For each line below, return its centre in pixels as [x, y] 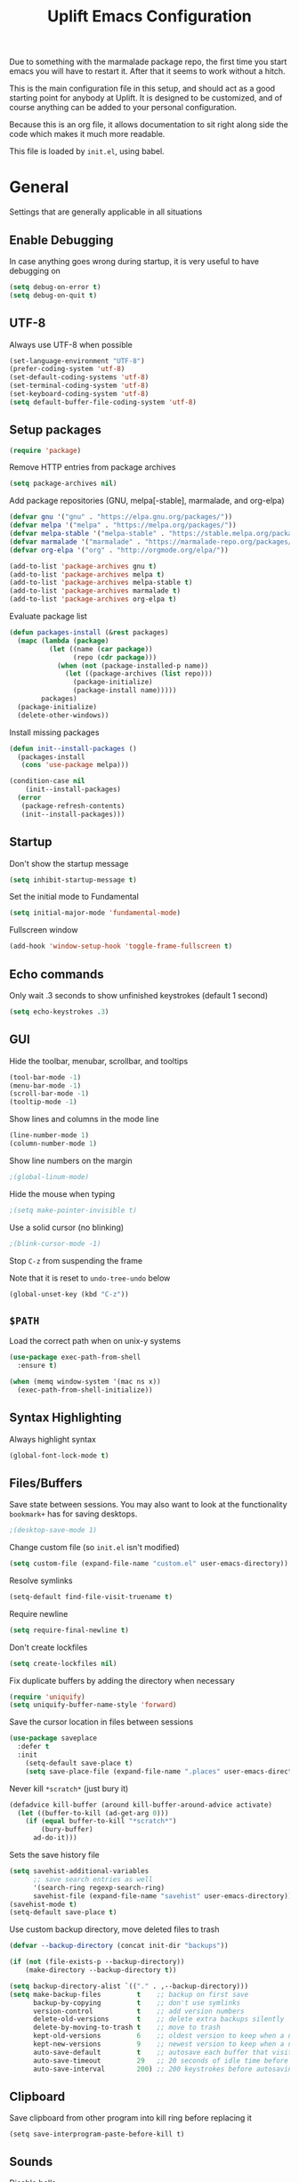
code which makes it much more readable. [87, 134]
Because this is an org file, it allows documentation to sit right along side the [149, 125]
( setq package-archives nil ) [63, 484]
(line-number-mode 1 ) [49, 1135]
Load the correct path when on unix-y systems [95, 1341]
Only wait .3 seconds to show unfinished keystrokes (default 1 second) [139, 995]
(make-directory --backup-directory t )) [101, 1970]
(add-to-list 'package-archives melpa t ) [87, 574]
